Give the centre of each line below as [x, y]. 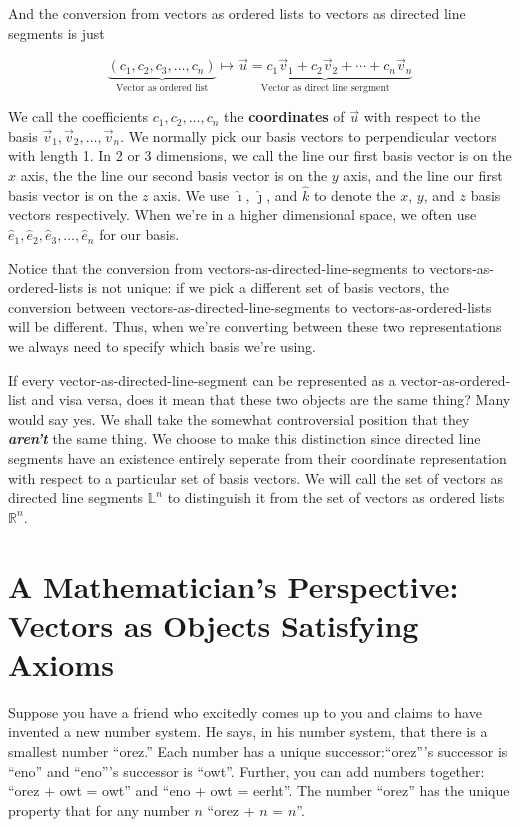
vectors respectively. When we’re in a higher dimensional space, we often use [242, 214]
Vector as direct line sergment [325, 87]
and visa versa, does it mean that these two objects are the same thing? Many [271, 399]
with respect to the [422, 116]
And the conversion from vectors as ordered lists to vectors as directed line [237, 13]
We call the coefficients [78, 116]
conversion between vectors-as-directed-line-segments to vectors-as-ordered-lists [250, 306]
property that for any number [99, 809]
